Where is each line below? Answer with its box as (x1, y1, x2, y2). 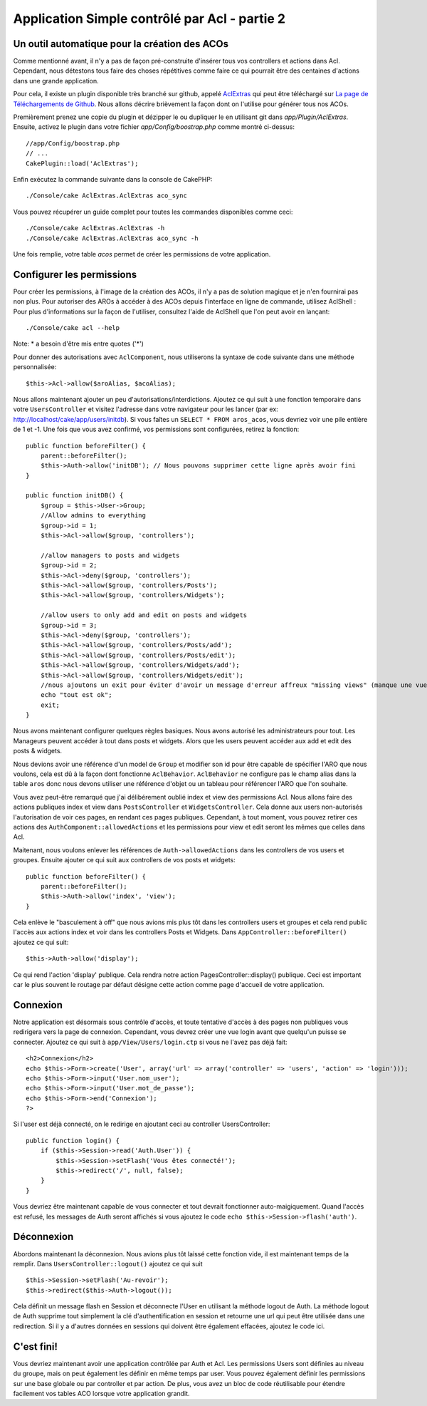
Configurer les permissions (13, 268, 137, 281)
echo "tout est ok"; (40, 691, 112, 699)
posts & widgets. (13, 747, 63, 755)
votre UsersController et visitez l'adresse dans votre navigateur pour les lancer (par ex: (13, 405, 279, 413)
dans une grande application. (13, 76, 99, 85)
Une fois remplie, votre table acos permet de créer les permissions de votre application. (13, 249, 271, 258)
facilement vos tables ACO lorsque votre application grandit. (13, 1389, 190, 1397)
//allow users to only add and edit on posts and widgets (40, 611, 248, 619)
